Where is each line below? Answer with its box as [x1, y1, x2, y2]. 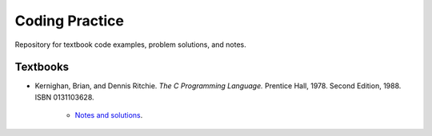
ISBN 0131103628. [34, 92, 95, 102]
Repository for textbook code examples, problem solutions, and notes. [14, 40, 247, 49]
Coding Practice [14, 12, 124, 29]
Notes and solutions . [74, 111, 143, 120]
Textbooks [14, 60, 70, 74]
